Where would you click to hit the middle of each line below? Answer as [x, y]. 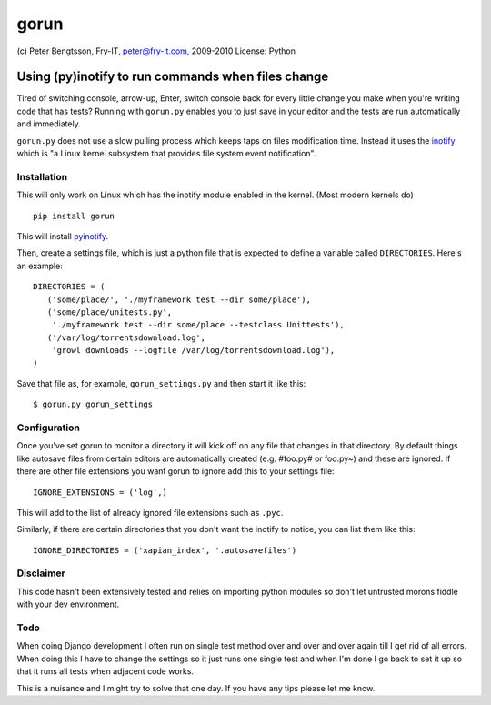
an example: [40, 266]
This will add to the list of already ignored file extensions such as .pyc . [150, 512]
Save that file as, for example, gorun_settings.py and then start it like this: [161, 383]
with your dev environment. [68, 604]
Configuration [49, 428]
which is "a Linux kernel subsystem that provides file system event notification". [166, 154]
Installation [42, 176]
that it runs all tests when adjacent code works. [105, 671]
